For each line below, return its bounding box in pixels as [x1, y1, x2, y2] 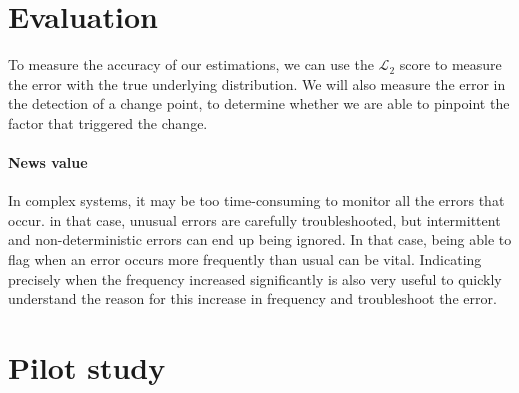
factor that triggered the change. [8, 112, 208, 133]
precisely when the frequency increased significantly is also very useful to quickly [8, 268, 502, 289]
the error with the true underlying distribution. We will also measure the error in [8, 73, 506, 94]
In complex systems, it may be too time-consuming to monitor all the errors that [8, 190, 505, 211]
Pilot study [8, 347, 166, 388]
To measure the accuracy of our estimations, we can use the [8, 54, 374, 75]
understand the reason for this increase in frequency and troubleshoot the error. [8, 288, 497, 309]
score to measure [399, 54, 502, 75]
